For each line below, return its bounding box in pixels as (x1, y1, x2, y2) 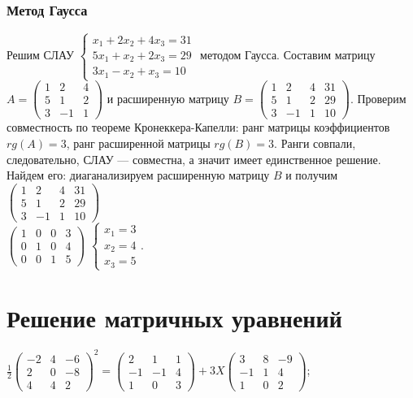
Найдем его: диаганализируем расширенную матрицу (7, 167, 270, 184)
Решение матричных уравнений (7, 301, 342, 335)
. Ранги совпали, (274, 134, 356, 151)
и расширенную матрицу (107, 89, 229, 106)
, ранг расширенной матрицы (66, 134, 211, 151)
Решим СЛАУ (7, 46, 74, 63)
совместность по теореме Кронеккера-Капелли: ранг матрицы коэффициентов (7, 119, 390, 136)
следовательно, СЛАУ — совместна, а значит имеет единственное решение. (7, 150, 381, 167)
